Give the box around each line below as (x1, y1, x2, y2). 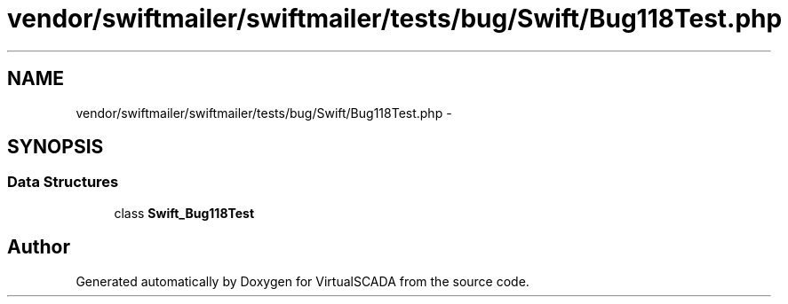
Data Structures (7, 173, 119, 191)
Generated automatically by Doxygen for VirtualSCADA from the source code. (76, 273, 529, 289)
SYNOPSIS (7, 136, 104, 159)
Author (7, 236, 70, 259)
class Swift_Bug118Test (114, 205, 255, 221)
